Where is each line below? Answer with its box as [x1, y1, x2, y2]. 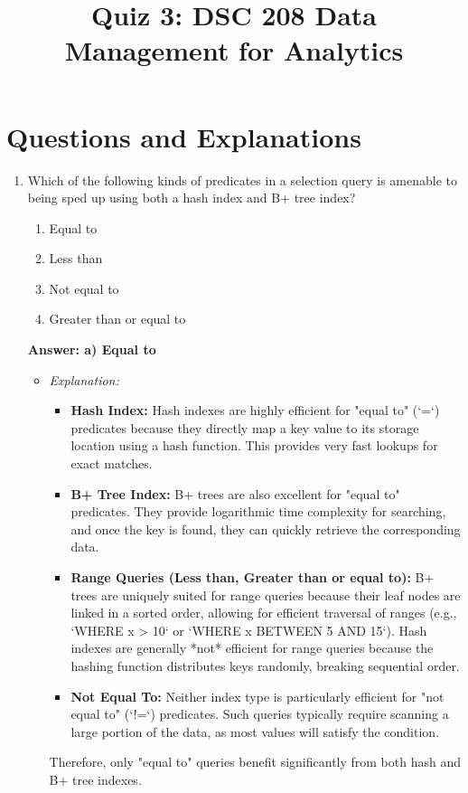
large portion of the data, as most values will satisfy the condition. [70, 722, 440, 741]
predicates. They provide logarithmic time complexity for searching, [70, 502, 446, 521]
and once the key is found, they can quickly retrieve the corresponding [70, 519, 461, 538]
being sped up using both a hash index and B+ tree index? [27, 188, 356, 207]
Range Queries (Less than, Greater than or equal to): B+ [70, 568, 435, 586]
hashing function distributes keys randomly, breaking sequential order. [70, 656, 460, 675]
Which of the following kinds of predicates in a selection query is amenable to [27, 170, 458, 189]
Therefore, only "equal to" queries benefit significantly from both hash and [49, 752, 461, 771]
